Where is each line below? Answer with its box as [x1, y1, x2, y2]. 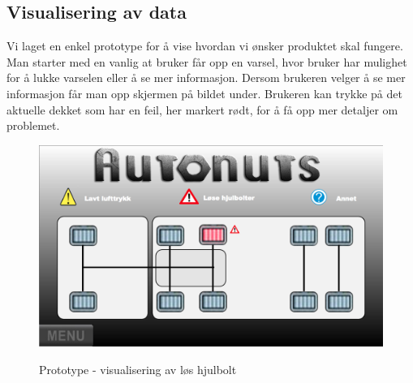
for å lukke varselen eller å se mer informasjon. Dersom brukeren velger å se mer [6, 69, 406, 86]
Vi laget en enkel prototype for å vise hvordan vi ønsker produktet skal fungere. [6, 37, 403, 54]
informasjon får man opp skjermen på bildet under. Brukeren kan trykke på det [6, 84, 402, 101]
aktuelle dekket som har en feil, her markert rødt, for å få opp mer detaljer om [6, 101, 398, 118]
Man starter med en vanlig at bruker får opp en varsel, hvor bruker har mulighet [6, 53, 407, 70]
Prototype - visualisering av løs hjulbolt [39, 360, 237, 377]
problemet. [6, 117, 60, 134]
